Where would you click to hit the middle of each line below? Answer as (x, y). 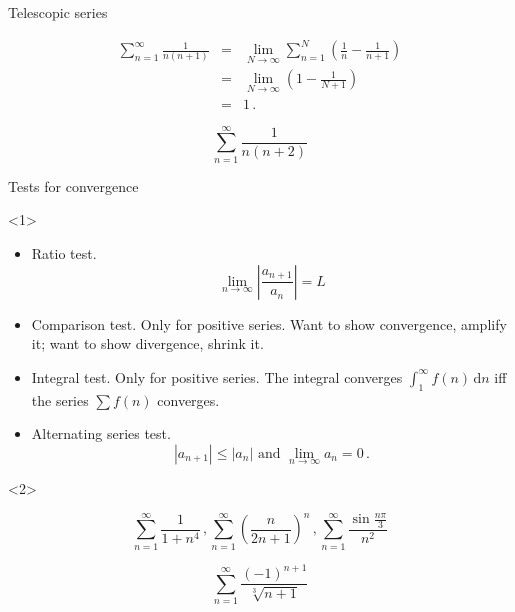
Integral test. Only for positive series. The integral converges (217, 376)
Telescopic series (58, 12)
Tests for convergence (73, 185)
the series (60, 399)
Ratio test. (64, 252)
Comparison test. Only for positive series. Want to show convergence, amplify (269, 323)
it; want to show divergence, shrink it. (147, 343)
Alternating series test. (101, 433)
